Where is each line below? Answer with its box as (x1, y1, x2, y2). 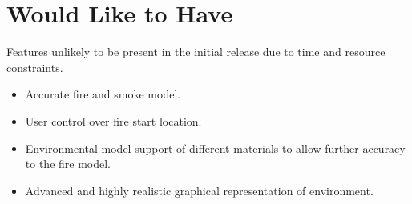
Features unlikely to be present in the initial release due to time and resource (6, 43, 386, 60)
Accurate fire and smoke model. (25, 86, 181, 102)
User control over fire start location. (25, 112, 202, 129)
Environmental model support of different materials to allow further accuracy (25, 139, 406, 156)
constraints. (6, 58, 63, 75)
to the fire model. (25, 155, 111, 172)
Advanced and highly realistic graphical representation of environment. (25, 182, 374, 198)
